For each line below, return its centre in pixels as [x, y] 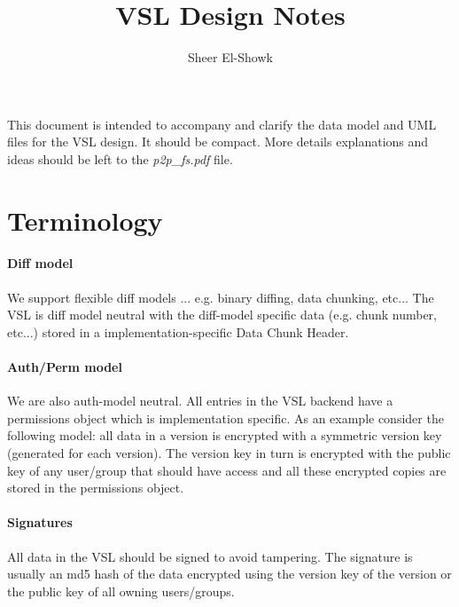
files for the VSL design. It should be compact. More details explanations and [218, 142]
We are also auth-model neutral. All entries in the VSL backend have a [200, 401]
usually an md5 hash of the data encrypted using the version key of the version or [229, 574]
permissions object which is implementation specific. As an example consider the [226, 418]
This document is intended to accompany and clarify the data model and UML [222, 124]
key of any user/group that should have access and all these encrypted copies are [227, 470]
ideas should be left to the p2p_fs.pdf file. [120, 158]
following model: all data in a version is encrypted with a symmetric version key [225, 435]
